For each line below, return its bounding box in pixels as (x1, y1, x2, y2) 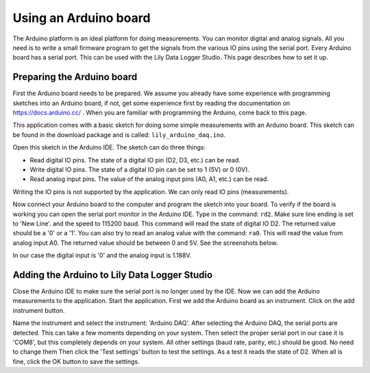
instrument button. (12, 306, 65, 315)
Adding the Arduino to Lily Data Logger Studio (12, 269, 213, 280)
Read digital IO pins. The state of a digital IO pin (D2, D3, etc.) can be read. (29, 156, 241, 164)
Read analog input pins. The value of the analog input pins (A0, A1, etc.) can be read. (29, 175, 269, 183)
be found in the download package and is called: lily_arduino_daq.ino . (12, 130, 226, 139)
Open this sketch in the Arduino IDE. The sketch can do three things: (12, 143, 206, 152)
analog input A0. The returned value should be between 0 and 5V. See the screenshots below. (12, 239, 278, 247)
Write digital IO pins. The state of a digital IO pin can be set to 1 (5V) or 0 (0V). (29, 165, 250, 173)
